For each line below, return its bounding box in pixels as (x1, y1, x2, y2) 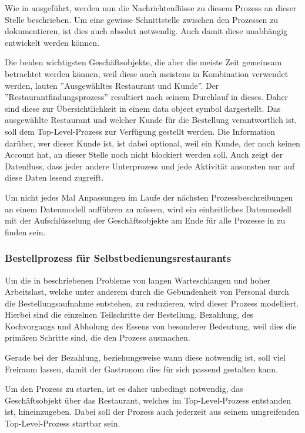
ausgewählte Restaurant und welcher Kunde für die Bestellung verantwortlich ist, (5, 114, 297, 126)
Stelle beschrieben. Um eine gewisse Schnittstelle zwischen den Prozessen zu (5, 13, 279, 25)
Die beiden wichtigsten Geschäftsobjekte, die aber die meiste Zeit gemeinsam (5, 56, 282, 68)
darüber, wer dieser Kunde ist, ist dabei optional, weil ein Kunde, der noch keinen (5, 136, 300, 149)
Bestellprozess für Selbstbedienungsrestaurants (5, 251, 232, 265)
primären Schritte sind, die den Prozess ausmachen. (5, 331, 190, 344)
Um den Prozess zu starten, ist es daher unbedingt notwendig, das (5, 382, 243, 395)
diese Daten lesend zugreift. (5, 171, 104, 184)
